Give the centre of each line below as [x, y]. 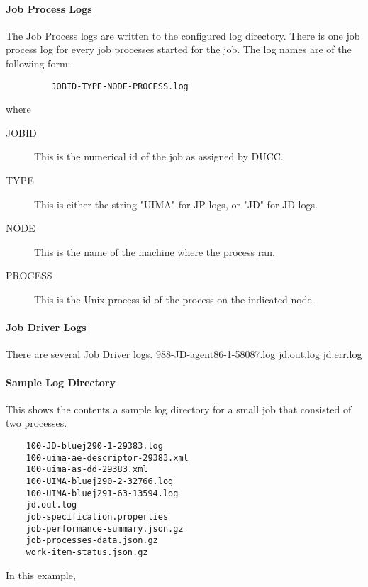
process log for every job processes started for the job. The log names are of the [179, 49]
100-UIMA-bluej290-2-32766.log [100, 481]
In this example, [41, 575]
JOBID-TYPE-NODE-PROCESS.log [120, 86]
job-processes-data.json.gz [92, 541]
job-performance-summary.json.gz [105, 529]
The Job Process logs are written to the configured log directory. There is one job [183, 35]
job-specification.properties [97, 516]
